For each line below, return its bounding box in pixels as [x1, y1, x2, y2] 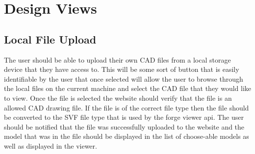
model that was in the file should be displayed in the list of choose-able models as [4, 131, 249, 141]
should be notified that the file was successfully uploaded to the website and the [4, 121, 245, 132]
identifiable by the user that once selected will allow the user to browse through [4, 73, 243, 84]
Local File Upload [4, 31, 97, 46]
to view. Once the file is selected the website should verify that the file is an [4, 92, 232, 103]
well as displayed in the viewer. [4, 140, 97, 151]
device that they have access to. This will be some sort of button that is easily [4, 64, 239, 74]
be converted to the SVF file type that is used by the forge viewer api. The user [4, 112, 244, 122]
